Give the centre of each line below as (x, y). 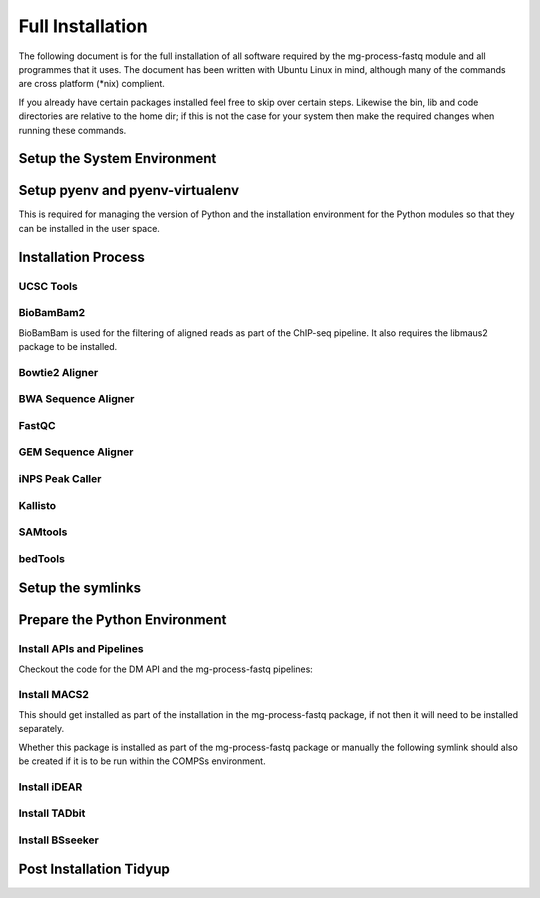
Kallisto (37, 505)
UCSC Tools (48, 286)
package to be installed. (68, 346)
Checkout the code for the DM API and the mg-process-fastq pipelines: (166, 669)
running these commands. (72, 130)
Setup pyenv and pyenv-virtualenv (129, 190)
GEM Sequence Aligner (76, 452)
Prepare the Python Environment (122, 620)
